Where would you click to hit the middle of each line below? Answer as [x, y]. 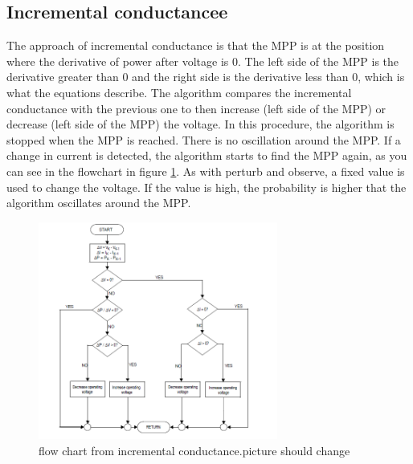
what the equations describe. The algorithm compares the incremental [179, 92]
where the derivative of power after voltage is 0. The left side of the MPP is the [203, 61]
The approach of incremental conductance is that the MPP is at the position [196, 45]
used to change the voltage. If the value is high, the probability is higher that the [206, 187]
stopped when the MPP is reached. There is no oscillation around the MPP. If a [204, 139]
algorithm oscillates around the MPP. [99, 203]
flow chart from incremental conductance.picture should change [194, 450]
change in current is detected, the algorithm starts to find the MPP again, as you [207, 155]
